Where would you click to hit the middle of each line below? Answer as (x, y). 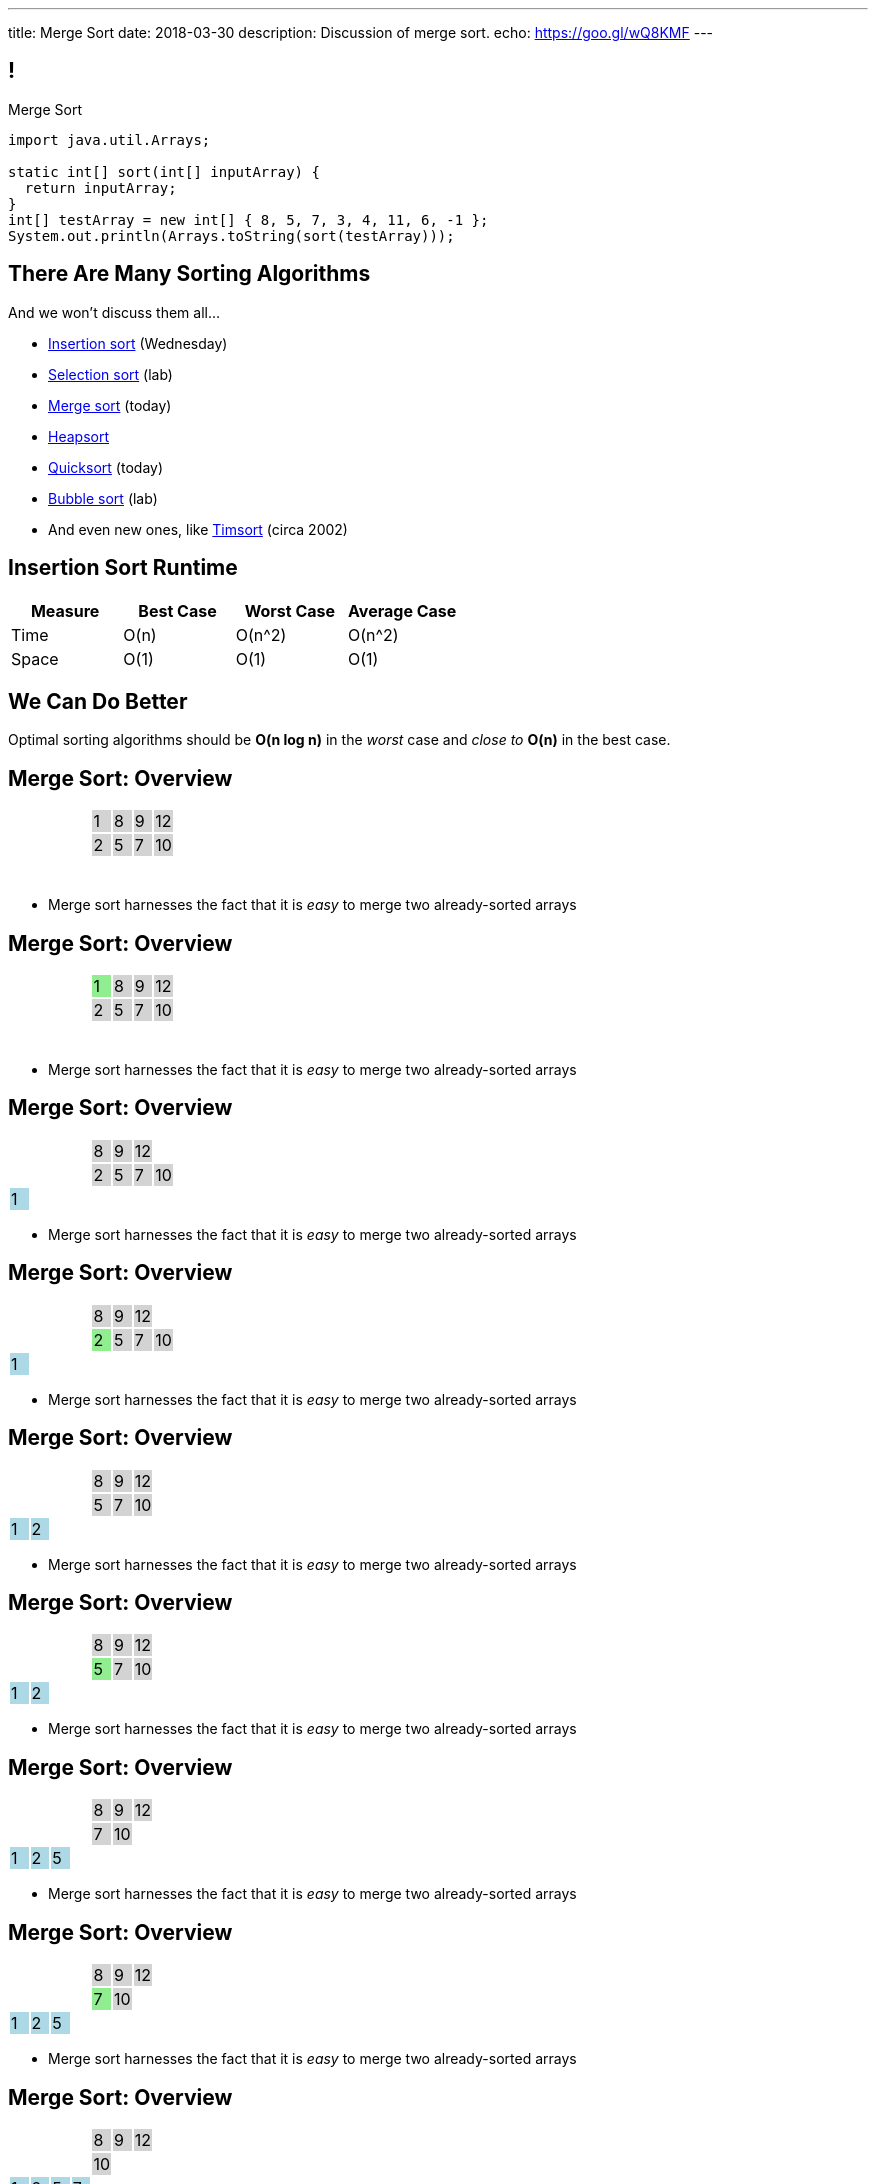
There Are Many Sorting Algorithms (189, 274)
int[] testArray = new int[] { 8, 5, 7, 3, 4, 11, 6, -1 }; (248, 219)
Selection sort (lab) (110, 374)
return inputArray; (100, 187)
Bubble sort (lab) (103, 498)
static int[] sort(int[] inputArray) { (164, 171)
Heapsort (78, 436)
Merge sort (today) (110, 405)
